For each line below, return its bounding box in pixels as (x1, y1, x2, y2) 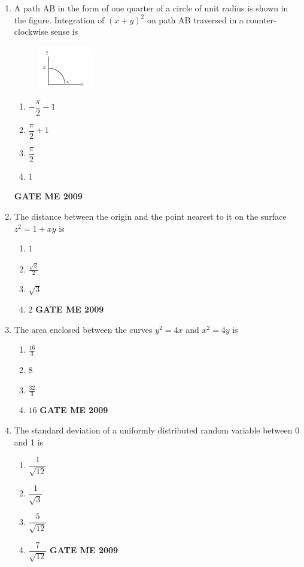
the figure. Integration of (14, 13, 105, 26)
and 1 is (14, 435, 44, 448)
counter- (246, 13, 276, 26)
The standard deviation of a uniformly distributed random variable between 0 (14, 424, 300, 436)
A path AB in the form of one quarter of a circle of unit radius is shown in (14, 2, 288, 14)
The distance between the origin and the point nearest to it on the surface (14, 210, 287, 223)
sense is (50, 25, 78, 38)
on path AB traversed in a (147, 13, 244, 26)
